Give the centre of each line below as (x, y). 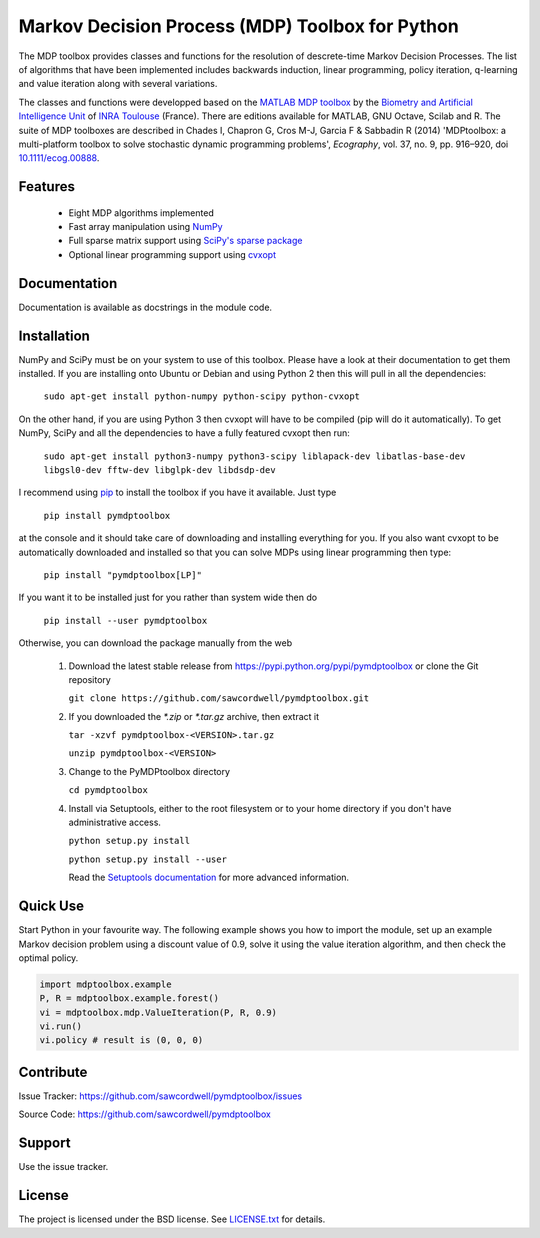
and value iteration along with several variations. (118, 84)
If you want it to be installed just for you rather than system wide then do (168, 597)
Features (46, 186)
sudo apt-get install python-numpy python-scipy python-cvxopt (201, 396)
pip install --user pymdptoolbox (125, 620)
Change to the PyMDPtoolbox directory (149, 771)
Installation (54, 335)
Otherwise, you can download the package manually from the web (155, 643)
